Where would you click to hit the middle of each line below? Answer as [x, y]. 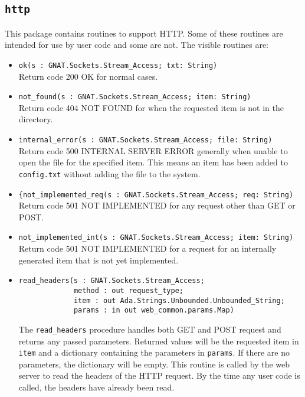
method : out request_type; [129, 290]
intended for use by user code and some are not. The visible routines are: [137, 45]
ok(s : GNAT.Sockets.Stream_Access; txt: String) [118, 65]
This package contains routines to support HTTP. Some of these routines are [144, 33]
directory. [36, 119]
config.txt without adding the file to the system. [109, 173]
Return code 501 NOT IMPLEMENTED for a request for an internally [147, 248]
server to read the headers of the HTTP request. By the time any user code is [159, 375]
